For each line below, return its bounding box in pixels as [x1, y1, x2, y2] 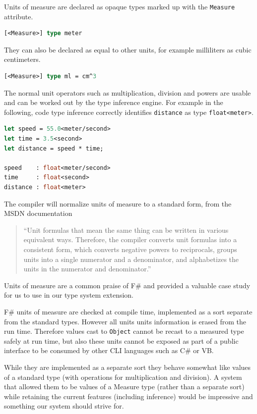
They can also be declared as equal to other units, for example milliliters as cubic [4, 44, 252, 54]
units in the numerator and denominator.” [23, 263, 151, 274]
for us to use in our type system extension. [4, 290, 134, 300]
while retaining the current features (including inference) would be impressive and [4, 391, 253, 401]
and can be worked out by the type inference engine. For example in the [4, 97, 223, 107]
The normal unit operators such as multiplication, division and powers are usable [4, 87, 251, 98]
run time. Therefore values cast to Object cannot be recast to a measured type [4, 326, 244, 336]
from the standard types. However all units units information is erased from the [4, 316, 246, 326]
